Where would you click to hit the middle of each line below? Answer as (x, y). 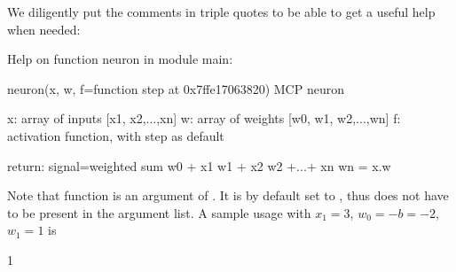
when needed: (44, 29)
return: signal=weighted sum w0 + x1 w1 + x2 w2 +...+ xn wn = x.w (199, 165)
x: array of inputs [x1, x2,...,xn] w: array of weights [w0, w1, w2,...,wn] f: (204, 118)
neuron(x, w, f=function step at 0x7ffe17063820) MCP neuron (176, 88)
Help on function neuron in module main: (120, 59)
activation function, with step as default (116, 135)
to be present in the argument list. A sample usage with (159, 212)
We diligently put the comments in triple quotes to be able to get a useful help (221, 12)
